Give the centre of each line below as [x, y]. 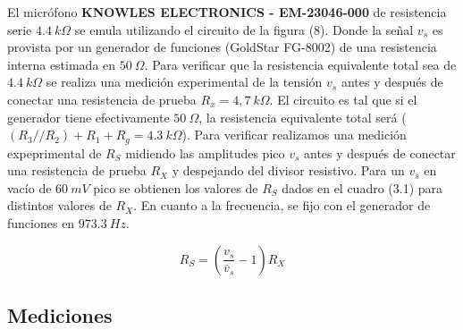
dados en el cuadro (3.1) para [362, 187]
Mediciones [60, 314]
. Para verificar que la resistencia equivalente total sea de [300, 64]
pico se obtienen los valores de [176, 187]
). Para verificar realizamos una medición [294, 135]
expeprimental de [55, 152]
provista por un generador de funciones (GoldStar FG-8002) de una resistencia [222, 47]
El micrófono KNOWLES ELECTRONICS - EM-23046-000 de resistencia [227, 12]
